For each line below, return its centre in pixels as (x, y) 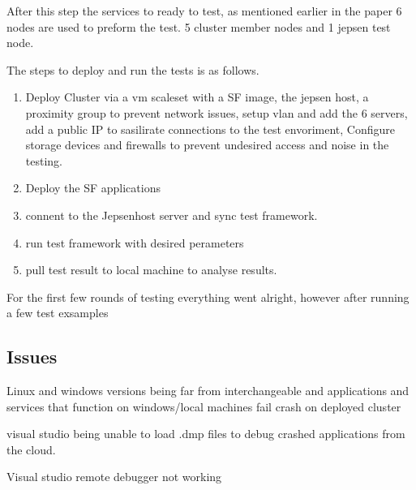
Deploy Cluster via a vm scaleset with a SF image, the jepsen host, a (197, 97)
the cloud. (31, 449)
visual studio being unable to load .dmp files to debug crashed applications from (206, 434)
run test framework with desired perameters (135, 242)
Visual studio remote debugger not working (114, 477)
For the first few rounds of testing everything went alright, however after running (208, 297)
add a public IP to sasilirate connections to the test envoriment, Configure (210, 129)
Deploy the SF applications (93, 188)
